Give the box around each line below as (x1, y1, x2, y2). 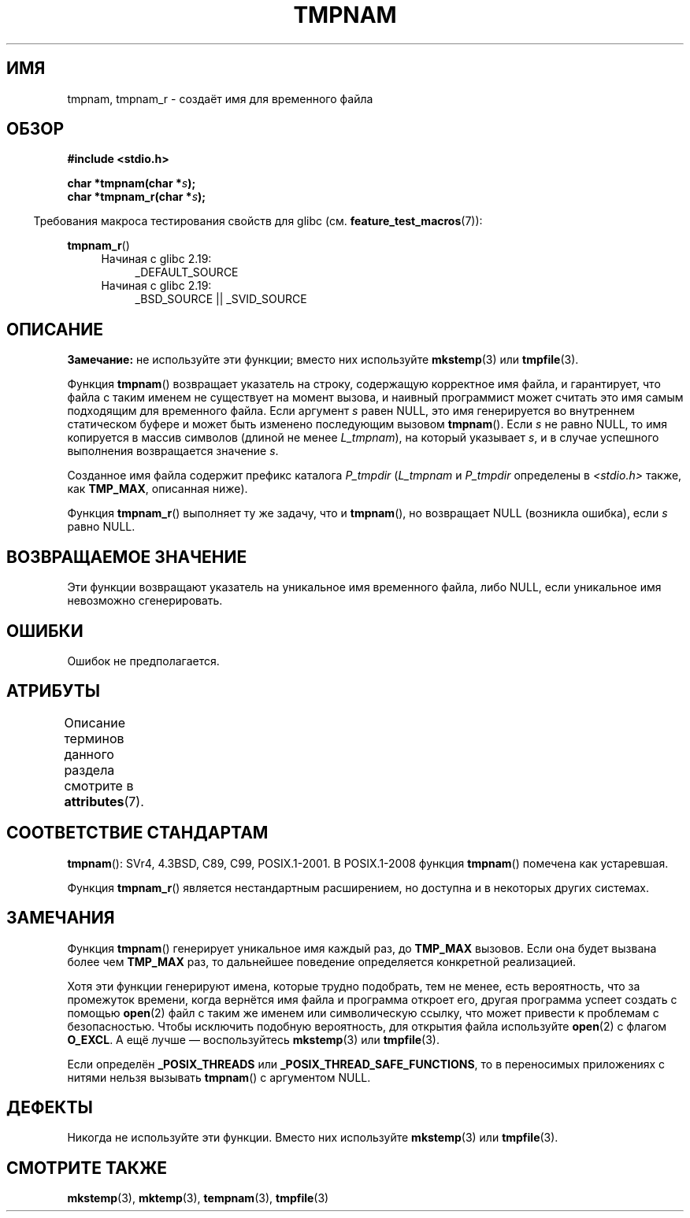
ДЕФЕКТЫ (6, 1097, 93, 1117)
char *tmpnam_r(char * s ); (67, 190, 206, 204)
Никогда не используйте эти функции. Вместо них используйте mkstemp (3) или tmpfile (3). (67, 1131, 558, 1145)
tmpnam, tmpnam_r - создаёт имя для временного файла (67, 91, 373, 106)
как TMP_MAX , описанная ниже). (67, 482, 248, 496)
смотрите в (64, 777, 134, 794)
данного (64, 746, 114, 762)
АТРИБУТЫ (6, 681, 101, 702)
